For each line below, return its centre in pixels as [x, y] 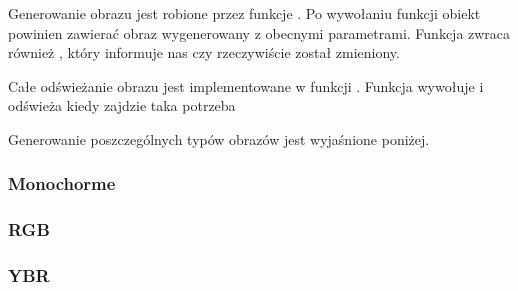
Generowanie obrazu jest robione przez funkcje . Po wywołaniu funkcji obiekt [244, 13]
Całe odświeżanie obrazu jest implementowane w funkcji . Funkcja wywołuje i [246, 85]
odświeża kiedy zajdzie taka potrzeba [122, 105]
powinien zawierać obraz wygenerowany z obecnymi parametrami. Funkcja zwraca [259, 32]
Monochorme [62, 183]
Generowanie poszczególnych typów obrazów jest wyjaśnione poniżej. [219, 138]
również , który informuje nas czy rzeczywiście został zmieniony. [204, 52]
